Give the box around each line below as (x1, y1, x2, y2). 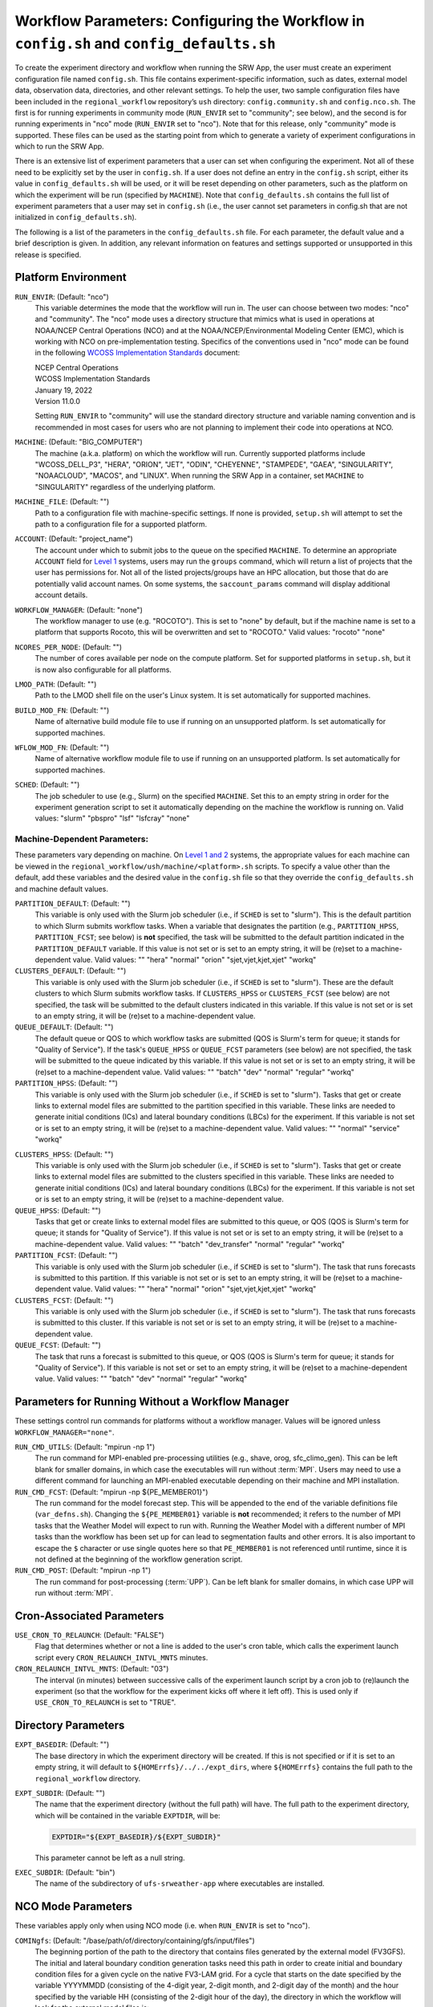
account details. (34, 590, 88, 600)
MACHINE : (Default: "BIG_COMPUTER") (14, 438, 144, 447)
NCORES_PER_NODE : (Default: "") (14, 642, 123, 652)
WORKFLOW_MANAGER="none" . (14, 1427, 115, 1437)
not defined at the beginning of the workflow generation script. (34, 1554, 243, 1564)
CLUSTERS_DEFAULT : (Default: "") (14, 966, 127, 975)
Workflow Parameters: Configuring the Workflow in (14, 12, 365, 30)
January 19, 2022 (34, 385, 92, 395)
